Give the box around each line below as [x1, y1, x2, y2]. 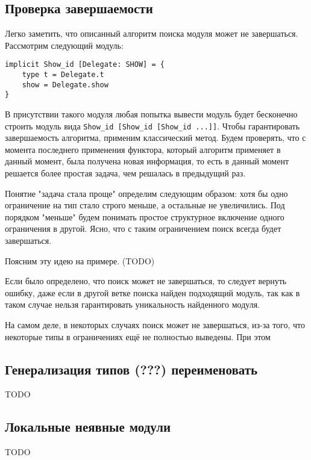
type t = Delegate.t [22, 70, 104, 79]
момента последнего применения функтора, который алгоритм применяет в [5, 143, 281, 155]
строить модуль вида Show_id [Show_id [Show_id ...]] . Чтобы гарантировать [5, 119, 300, 132]
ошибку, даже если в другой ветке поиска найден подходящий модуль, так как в [5, 286, 300, 299]
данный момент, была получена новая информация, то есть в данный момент [5, 155, 289, 167]
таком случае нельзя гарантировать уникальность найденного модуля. [5, 298, 260, 311]
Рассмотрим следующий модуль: [5, 39, 124, 51]
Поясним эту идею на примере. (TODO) [5, 254, 155, 267]
